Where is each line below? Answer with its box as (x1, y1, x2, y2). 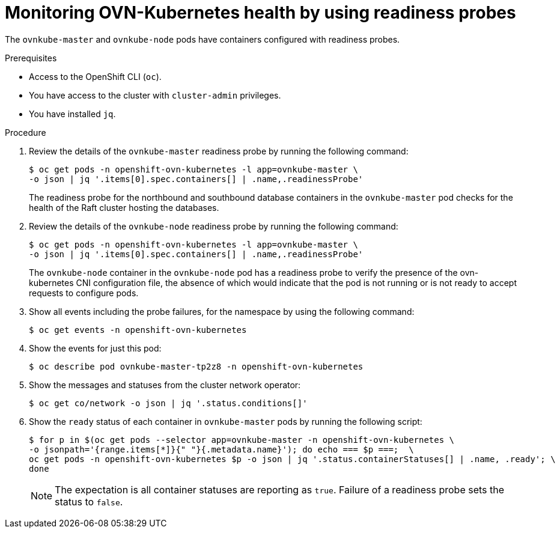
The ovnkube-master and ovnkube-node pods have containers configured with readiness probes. (5, 34, 400, 44)
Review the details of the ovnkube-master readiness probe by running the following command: (29, 145, 409, 156)
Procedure (5, 127, 46, 138)
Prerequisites (5, 52, 57, 63)
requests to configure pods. (29, 287, 139, 298)
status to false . (55, 495, 123, 508)
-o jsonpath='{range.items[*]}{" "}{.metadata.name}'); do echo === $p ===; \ (29, 444, 414, 454)
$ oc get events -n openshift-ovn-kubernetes (29, 324, 247, 335)
